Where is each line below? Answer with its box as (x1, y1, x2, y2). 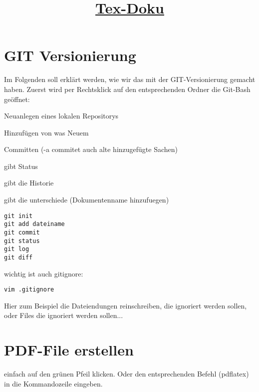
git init (4, 212, 33, 219)
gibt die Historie (4, 177, 54, 188)
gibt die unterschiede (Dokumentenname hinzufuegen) (4, 194, 169, 205)
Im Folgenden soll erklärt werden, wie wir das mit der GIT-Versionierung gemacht (4, 74, 256, 84)
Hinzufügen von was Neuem (4, 127, 89, 137)
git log (4, 245, 29, 253)
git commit (4, 228, 40, 236)
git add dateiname (4, 220, 65, 228)
